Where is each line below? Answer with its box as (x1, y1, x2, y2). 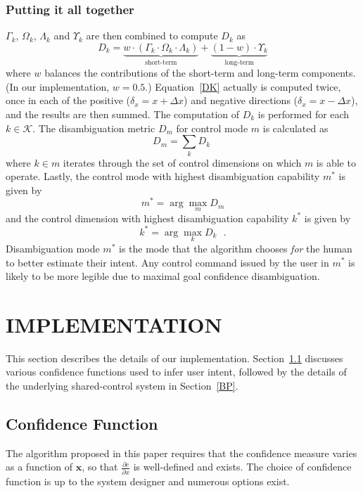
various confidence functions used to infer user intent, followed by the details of (6, 364, 347, 379)
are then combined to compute (86, 28, 218, 43)
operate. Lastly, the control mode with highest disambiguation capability (6, 169, 320, 184)
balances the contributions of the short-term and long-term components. (44, 65, 356, 80)
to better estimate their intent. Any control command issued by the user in (6, 255, 329, 269)
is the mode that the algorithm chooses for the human (118, 241, 352, 255)
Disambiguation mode (6, 241, 100, 255)
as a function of (6, 459, 72, 474)
